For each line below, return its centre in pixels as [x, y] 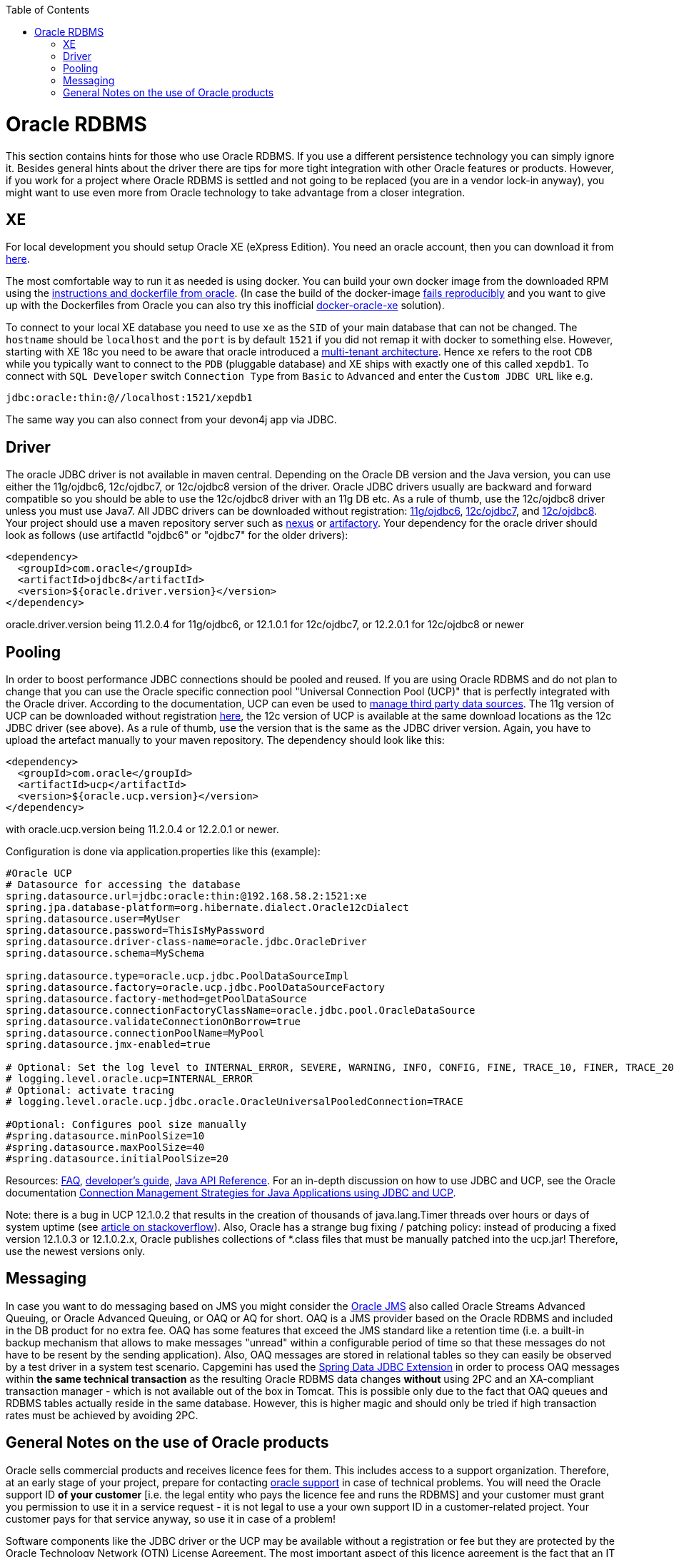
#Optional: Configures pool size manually [126, 1125]
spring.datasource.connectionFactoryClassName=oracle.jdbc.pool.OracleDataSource [241, 1011]
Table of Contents [48, 10]
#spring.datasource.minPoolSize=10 [105, 1136]
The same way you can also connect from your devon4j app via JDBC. [171, 420]
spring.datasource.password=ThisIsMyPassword [135, 931]
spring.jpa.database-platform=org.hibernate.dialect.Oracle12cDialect [207, 908]
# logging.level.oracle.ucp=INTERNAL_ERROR [129, 1079]
